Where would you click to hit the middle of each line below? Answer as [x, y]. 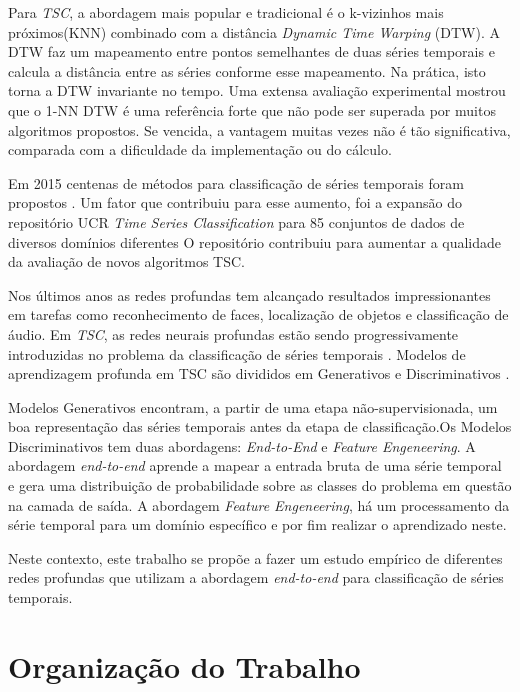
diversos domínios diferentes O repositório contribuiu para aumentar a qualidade [255, 241]
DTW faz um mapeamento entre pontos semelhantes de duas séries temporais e [251, 51]
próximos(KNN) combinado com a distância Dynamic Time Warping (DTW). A [254, 31]
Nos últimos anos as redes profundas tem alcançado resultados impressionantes [249, 294]
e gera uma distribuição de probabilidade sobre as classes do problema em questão [260, 485]
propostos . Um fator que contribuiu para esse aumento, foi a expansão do [235, 202]
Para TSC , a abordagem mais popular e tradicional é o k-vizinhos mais [226, 12]
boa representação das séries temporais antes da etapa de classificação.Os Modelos [260, 426]
